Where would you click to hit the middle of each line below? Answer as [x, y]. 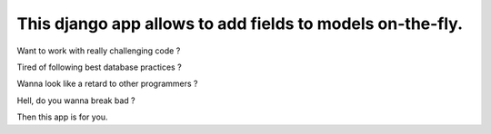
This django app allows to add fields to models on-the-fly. [240, 24]
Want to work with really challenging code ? [99, 51]
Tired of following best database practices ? [99, 67]
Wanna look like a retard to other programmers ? [107, 84]
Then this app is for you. [62, 117]
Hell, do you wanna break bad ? [76, 100]
